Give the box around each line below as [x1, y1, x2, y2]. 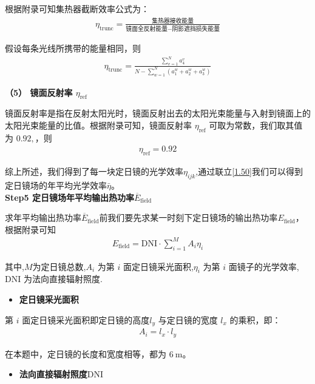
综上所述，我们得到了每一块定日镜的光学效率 [5, 165, 183, 178]
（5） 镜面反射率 [5, 86, 73, 98]
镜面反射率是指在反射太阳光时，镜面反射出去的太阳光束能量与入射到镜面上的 [5, 107, 311, 120]
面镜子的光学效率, [228, 260, 299, 272]
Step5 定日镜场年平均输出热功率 [5, 190, 134, 203]
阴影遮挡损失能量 [172, 26, 220, 33]
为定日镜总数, [32, 260, 86, 272]
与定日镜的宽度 [158, 313, 218, 326]
